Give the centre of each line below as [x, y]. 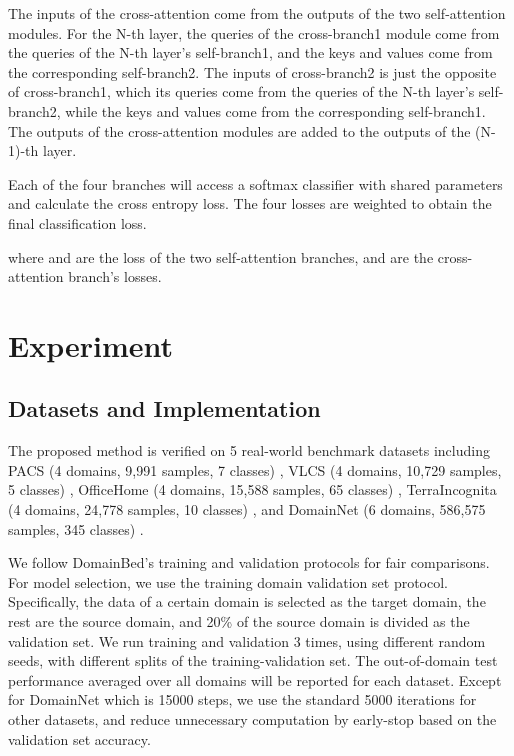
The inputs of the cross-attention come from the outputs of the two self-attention [257, 13]
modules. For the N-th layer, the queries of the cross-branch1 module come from [254, 32]
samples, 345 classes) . [76, 528]
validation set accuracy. [79, 738]
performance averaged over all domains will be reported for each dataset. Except [255, 679]
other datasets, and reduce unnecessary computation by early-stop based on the [252, 719]
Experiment [91, 344]
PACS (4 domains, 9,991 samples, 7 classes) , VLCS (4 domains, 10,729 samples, [255, 469]
